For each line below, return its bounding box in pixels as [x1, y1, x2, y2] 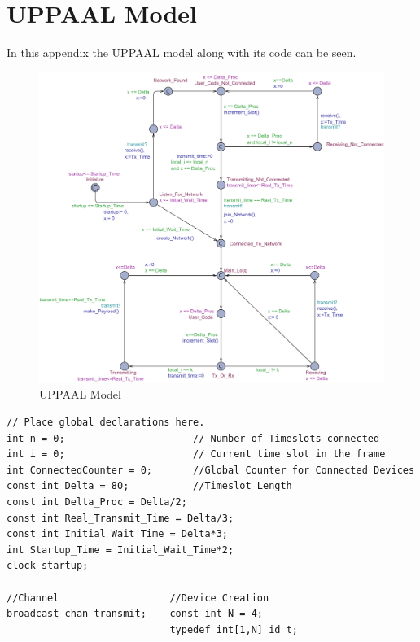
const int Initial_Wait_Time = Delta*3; [7, 528, 229, 540]
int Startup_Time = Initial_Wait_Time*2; [7, 544, 234, 556]
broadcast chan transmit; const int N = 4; [7, 608, 263, 620]
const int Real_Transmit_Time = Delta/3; [7, 512, 234, 524]
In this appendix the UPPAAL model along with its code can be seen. [7, 44, 357, 61]
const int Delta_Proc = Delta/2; [7, 496, 187, 509]
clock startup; [7, 560, 89, 572]
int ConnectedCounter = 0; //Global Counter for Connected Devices [7, 464, 415, 476]
